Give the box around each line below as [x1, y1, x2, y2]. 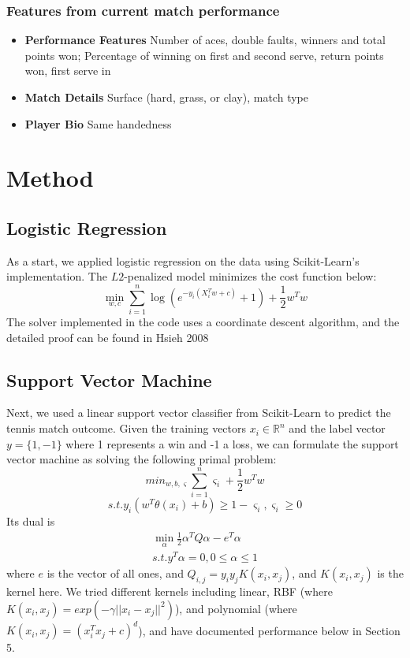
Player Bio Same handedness [24, 115, 172, 132]
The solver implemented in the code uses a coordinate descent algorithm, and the [6, 314, 400, 330]
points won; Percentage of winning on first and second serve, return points [24, 46, 384, 63]
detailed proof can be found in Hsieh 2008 [6, 329, 209, 345]
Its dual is [6, 512, 55, 529]
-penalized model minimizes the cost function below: [124, 268, 377, 284]
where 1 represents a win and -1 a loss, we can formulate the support [65, 435, 399, 452]
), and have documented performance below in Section [138, 622, 401, 638]
